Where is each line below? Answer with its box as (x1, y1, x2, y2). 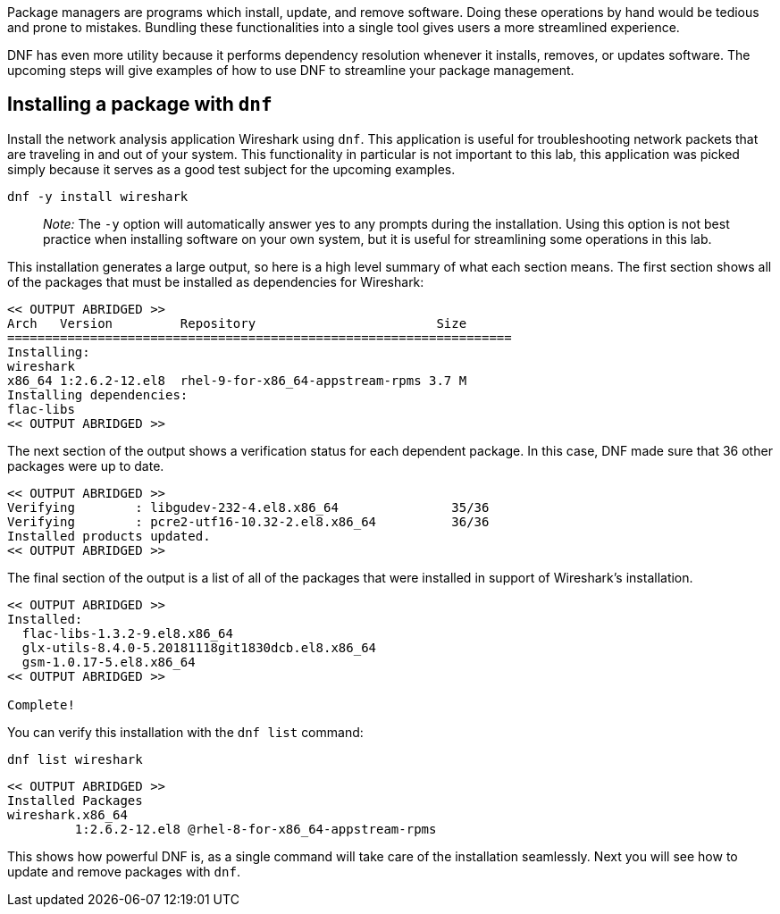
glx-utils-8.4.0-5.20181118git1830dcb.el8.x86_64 (21, 640, 377, 655)
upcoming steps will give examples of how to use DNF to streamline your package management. (7, 63, 575, 78)
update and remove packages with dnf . (7, 863, 240, 879)
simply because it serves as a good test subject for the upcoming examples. (7, 161, 456, 177)
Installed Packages (7, 792, 143, 808)
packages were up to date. (7, 457, 164, 474)
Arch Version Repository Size (7, 315, 467, 331)
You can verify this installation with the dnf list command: (7, 724, 364, 740)
